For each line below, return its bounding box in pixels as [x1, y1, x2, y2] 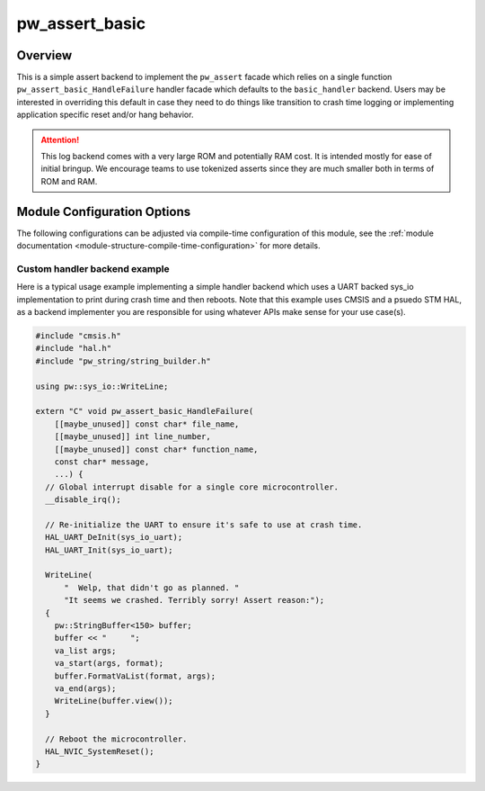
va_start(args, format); [54, 658, 164, 669]
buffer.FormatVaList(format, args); [54, 670, 216, 681]
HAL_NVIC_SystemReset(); [45, 746, 154, 756]
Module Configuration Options [16, 203, 191, 220]
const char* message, [54, 456, 150, 467]
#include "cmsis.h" [35, 331, 121, 341]
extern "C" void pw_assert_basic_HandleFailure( [35, 406, 254, 417]
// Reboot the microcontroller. [45, 733, 188, 744]
